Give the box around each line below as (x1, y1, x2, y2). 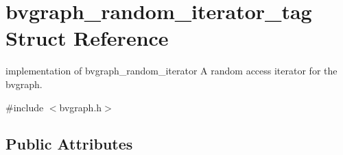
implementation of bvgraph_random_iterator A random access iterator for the (5, 64, 338, 78)
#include (5, 100, 44, 114)
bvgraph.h (59, 100, 102, 114)
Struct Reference (5, 24, 169, 52)
